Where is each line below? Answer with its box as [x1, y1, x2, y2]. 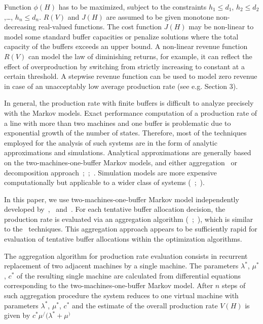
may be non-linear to [189, 21, 254, 32]
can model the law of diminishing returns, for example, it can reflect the [28, 51, 252, 61]
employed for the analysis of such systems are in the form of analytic [4, 137, 217, 148]
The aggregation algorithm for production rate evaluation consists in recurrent [4, 250, 248, 261]
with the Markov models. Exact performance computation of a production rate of [4, 107, 257, 118]
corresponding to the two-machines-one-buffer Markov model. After [4, 280, 213, 291]
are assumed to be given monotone [106, 11, 214, 22]
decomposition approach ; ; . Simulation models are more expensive [4, 167, 217, 177]
